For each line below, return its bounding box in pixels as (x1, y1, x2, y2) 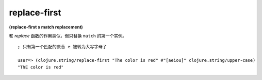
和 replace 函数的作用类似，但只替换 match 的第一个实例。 (9, 33, 127, 39)
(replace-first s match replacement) (9, 24, 83, 30)
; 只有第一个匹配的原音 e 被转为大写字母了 (17, 44, 107, 50)
